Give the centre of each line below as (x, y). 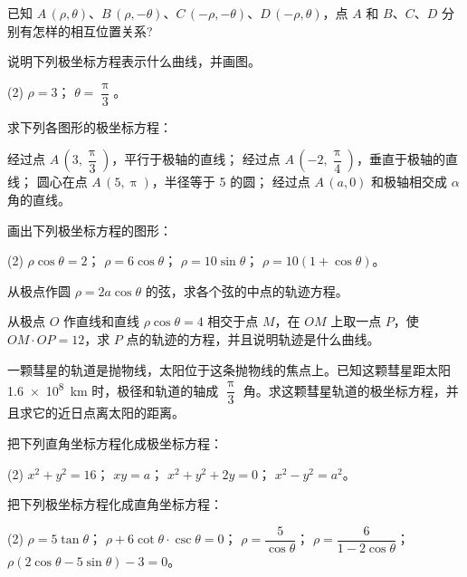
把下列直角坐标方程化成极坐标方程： (115, 443)
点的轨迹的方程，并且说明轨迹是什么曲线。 (253, 339)
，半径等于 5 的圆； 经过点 (231, 182)
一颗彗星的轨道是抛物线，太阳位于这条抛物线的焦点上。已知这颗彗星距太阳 (229, 369)
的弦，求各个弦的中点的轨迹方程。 (247, 290)
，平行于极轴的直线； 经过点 (196, 159)
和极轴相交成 (410, 182)
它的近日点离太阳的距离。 (108, 413)
